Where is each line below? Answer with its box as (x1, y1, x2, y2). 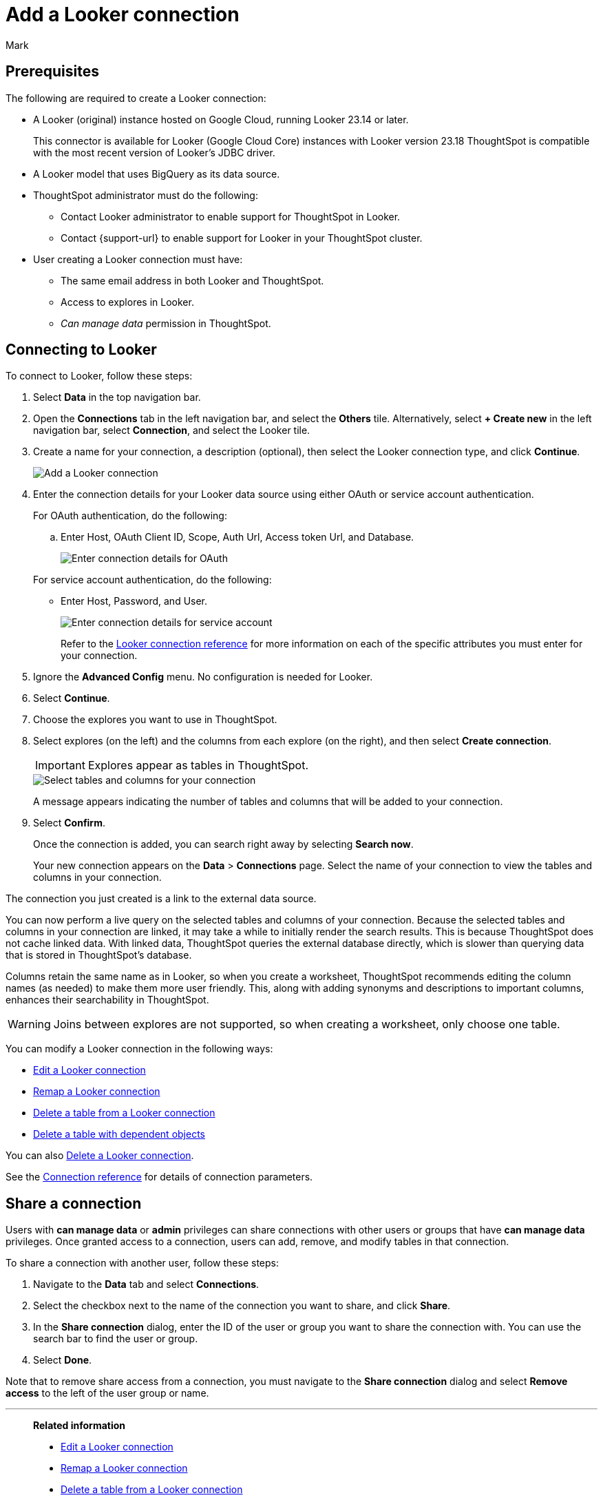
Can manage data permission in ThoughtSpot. (61, 317, 271, 329)
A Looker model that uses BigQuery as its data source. (33, 167, 280, 180)
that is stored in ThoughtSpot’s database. (6, 949, 192, 961)
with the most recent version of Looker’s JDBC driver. (33, 146, 275, 158)
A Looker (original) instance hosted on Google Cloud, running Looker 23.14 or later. (33, 113, 409, 125)
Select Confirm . (33, 817, 105, 829)
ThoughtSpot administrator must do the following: (33, 189, 258, 201)
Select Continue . (33, 692, 110, 705)
